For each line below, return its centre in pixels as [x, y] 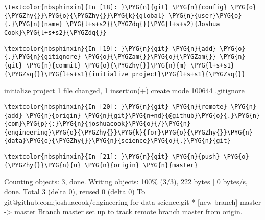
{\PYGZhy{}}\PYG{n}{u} [43, 165]
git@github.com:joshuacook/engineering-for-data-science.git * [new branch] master [133, 201]
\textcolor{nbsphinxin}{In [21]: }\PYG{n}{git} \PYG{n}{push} [112, 157]
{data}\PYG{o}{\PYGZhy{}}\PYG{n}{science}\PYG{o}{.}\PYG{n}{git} [117, 141]
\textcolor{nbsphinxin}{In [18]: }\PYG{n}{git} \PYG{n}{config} [116, 7]
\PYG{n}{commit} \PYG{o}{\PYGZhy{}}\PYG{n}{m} [106, 65]
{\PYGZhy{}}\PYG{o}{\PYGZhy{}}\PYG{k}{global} [85, 16]
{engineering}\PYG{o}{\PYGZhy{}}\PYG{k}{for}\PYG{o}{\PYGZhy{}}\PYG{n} [128, 132]
